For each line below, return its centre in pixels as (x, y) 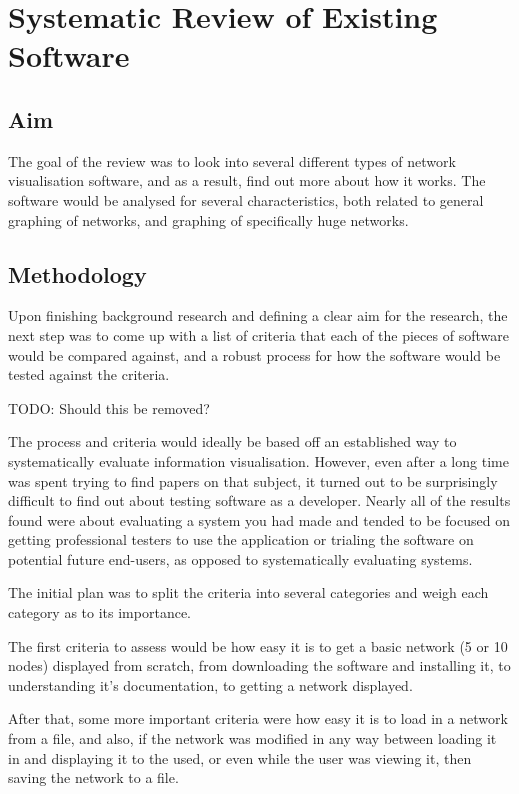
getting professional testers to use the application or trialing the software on (241, 539)
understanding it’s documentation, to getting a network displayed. (210, 684)
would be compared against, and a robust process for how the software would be (254, 354)
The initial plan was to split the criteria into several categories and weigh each (248, 592)
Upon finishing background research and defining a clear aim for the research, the (258, 315)
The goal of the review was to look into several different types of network (232, 160)
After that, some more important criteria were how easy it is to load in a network (258, 718)
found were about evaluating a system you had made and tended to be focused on (259, 519)
